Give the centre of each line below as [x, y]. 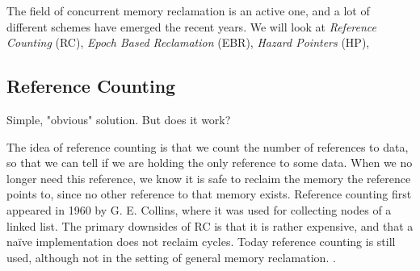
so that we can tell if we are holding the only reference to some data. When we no [210, 163]
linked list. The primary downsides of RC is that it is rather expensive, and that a [210, 225]
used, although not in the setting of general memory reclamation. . [171, 257]
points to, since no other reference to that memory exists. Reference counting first [209, 194]
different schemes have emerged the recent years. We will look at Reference [192, 26]
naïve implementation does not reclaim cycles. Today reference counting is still [201, 242]
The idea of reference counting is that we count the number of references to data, [208, 146]
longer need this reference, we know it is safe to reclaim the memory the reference [209, 178]
